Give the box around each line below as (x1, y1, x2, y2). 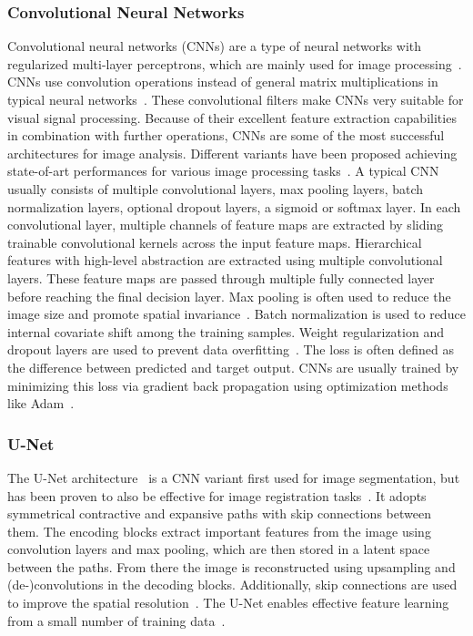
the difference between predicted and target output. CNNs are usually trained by (7, 357, 459, 376)
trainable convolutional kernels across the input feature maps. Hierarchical (7, 232, 422, 251)
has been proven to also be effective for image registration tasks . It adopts (7, 486, 427, 505)
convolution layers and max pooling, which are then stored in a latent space (7, 539, 430, 559)
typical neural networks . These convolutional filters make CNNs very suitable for (7, 90, 464, 108)
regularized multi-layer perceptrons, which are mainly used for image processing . (7, 54, 462, 73)
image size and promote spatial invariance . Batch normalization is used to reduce (7, 304, 466, 323)
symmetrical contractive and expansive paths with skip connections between (7, 504, 431, 523)
